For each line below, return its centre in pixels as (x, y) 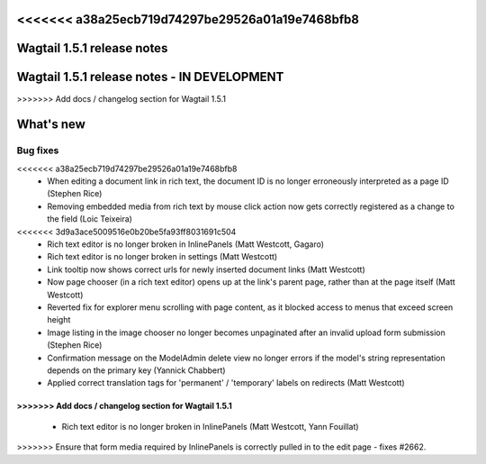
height (59, 320)
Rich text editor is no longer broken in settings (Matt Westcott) (162, 257)
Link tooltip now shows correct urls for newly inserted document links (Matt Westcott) (207, 269)
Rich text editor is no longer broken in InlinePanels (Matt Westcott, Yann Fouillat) (210, 426)
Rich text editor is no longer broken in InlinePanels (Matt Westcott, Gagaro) (185, 244)
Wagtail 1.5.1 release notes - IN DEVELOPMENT (150, 77)
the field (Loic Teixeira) (90, 219)
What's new (51, 125)
